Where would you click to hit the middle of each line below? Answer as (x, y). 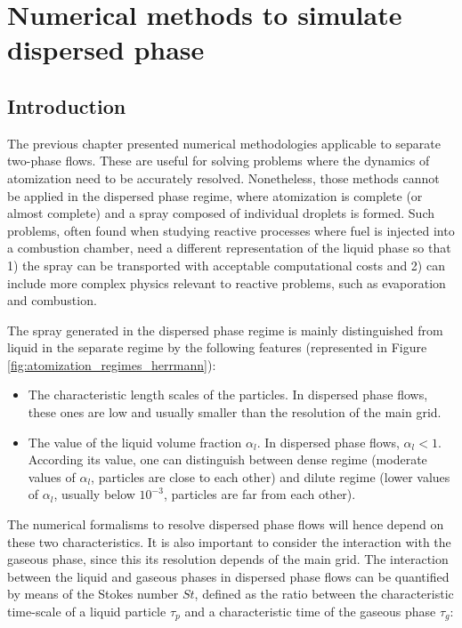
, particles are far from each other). (259, 494)
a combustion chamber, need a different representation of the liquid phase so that (229, 248)
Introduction (67, 105)
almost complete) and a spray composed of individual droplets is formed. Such (221, 213)
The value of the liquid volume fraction (135, 442)
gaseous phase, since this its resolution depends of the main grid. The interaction (228, 559)
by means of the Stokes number (93, 594)
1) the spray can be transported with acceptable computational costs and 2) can (226, 265)
